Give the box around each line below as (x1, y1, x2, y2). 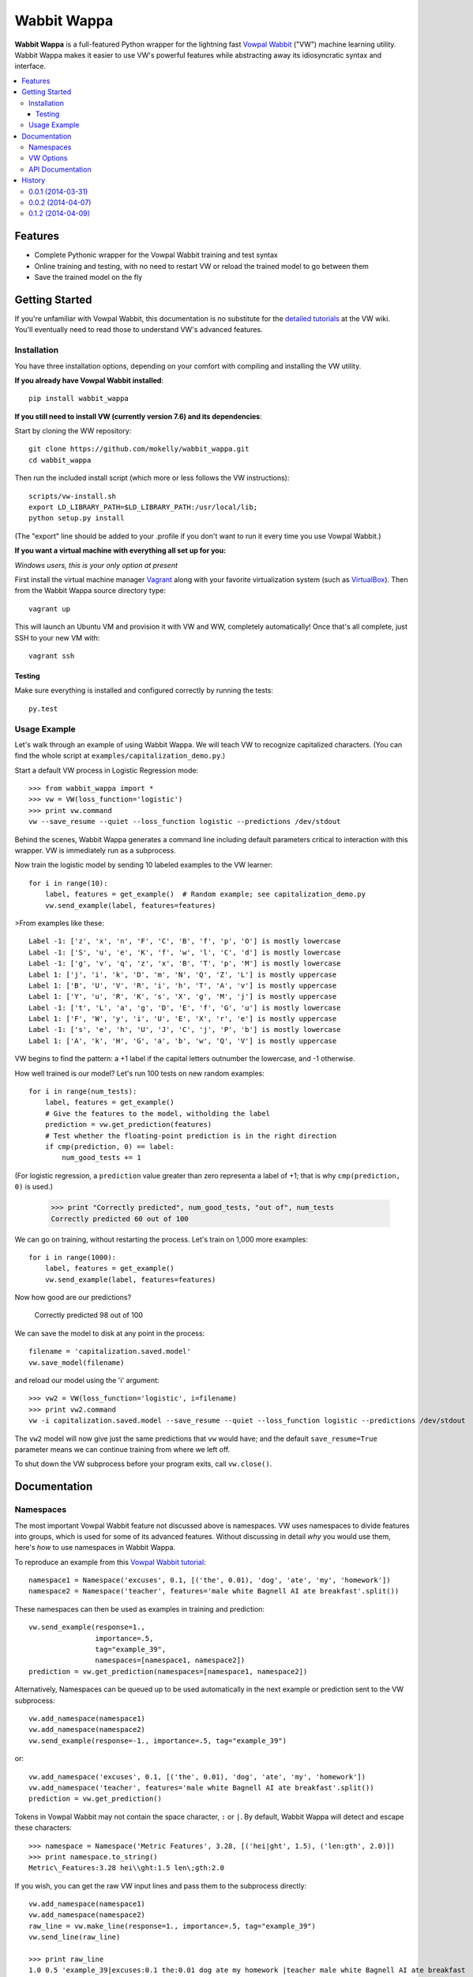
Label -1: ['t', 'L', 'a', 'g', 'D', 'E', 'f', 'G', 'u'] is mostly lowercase (28, 1003, 341, 1012)
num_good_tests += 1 (62, 1153, 141, 1162)
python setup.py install (28, 514, 125, 523)
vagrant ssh (28, 651, 75, 660)
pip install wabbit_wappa (28, 394, 130, 403)
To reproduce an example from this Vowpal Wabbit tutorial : (14, 1557, 206, 1567)
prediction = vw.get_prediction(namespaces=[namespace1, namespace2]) (28, 1667, 308, 1676)
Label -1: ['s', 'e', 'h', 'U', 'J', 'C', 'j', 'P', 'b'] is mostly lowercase (28, 1025, 341, 1034)
